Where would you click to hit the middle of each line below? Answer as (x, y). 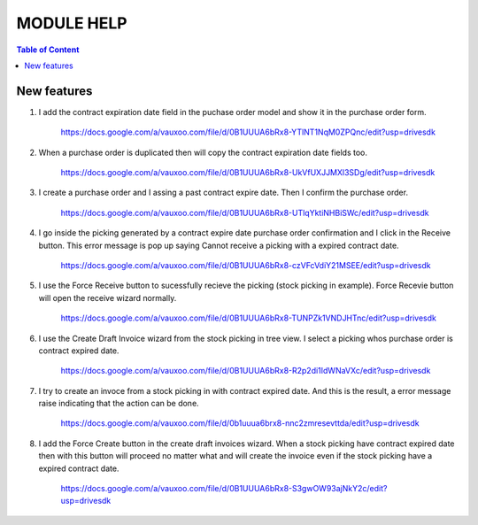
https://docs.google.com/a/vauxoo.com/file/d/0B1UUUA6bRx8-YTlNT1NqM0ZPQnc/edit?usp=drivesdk (248, 132)
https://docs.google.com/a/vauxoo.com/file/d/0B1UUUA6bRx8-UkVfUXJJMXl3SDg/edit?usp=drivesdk (248, 173)
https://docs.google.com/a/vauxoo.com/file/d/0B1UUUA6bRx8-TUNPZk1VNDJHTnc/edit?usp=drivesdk (249, 318)
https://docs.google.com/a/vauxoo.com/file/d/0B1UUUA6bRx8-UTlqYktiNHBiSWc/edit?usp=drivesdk (245, 212)
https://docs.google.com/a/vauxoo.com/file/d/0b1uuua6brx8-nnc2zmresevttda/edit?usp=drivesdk (240, 423)
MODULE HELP (72, 23)
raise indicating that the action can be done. (119, 404)
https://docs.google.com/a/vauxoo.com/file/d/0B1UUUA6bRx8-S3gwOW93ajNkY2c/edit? (224, 489)
